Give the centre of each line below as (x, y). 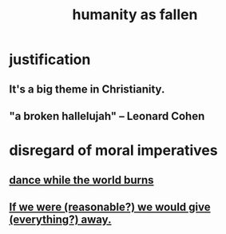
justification (50, 59)
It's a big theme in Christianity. (87, 89)
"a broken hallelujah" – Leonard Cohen (107, 116)
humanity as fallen (135, 15)
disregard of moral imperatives (113, 151)
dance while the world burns (81, 180)
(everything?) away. (60, 219)
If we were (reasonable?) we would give (110, 206)
